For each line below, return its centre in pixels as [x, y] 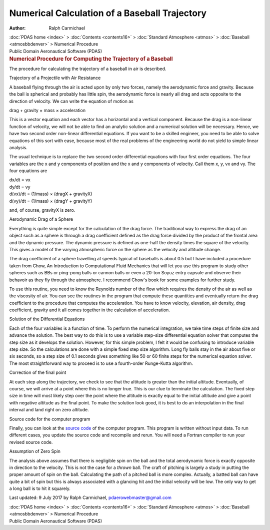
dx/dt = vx [20, 180]
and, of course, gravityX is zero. [42, 210]
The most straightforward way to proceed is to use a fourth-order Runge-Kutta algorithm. [101, 363]
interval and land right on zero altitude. [49, 410]
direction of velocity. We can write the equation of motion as [71, 101]
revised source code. [31, 442]
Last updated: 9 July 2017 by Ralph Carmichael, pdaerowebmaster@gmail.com [90, 497]
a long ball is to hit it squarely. [40, 488]
